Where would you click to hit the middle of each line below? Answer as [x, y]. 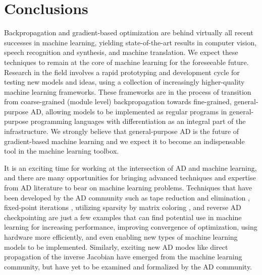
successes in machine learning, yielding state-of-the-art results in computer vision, [130, 42]
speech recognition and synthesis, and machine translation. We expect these [121, 52]
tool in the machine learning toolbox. [62, 151]
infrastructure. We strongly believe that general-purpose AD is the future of [122, 131]
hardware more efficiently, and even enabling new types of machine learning [121, 237]
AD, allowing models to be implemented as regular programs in [129, 111]
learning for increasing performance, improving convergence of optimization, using [131, 227]
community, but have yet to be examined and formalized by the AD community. [128, 266]
